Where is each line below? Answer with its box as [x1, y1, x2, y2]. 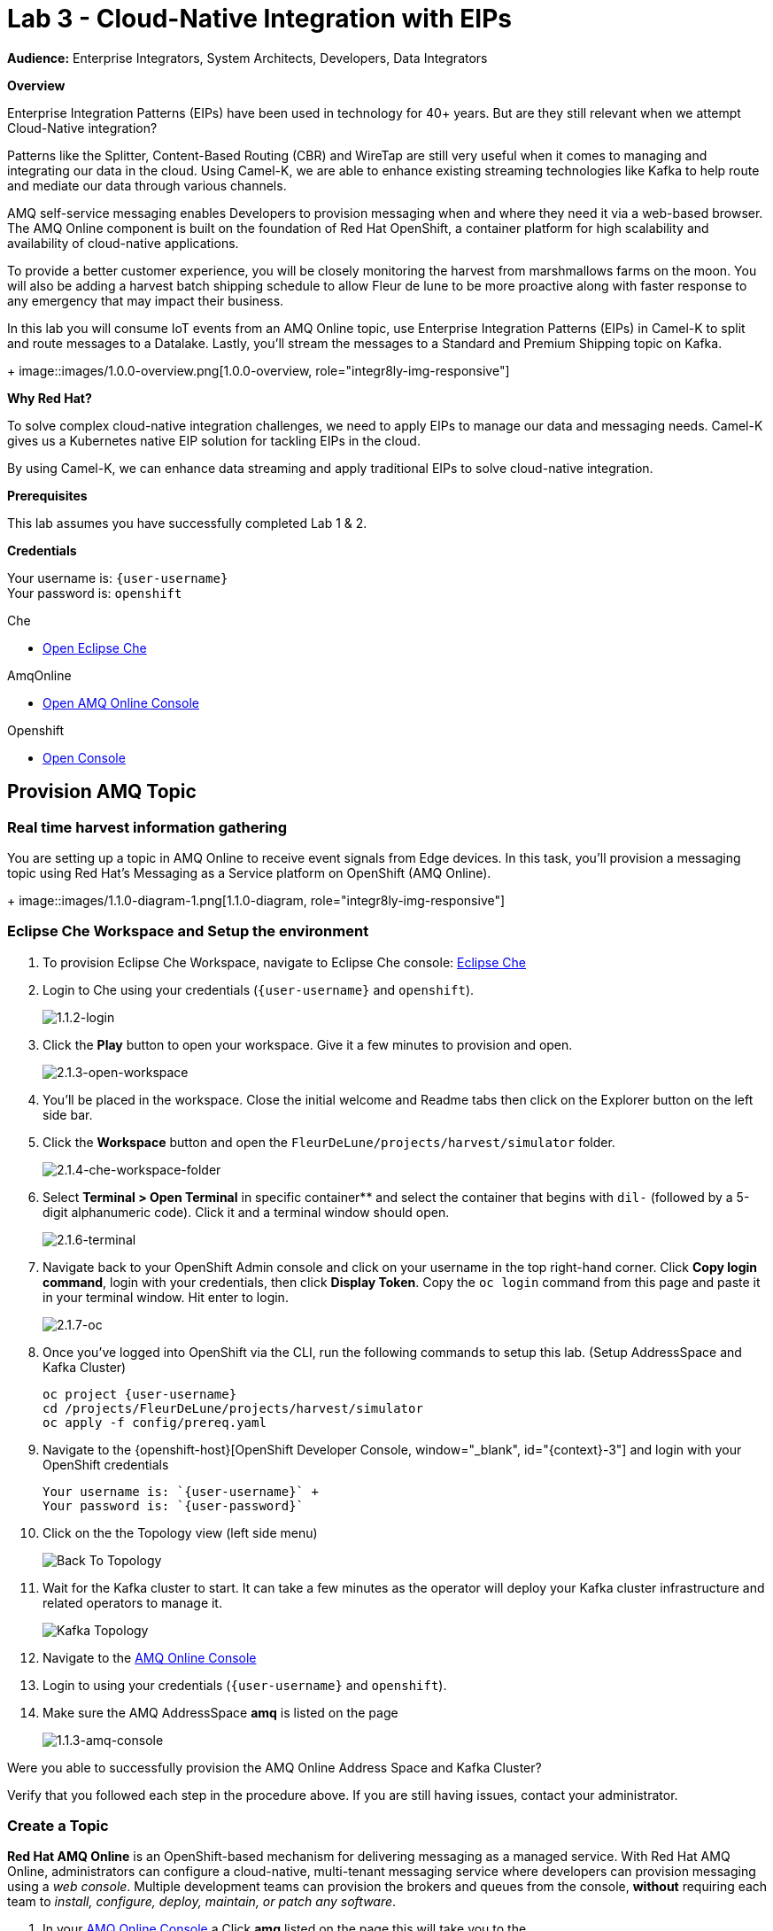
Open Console [43, 749, 126, 765]
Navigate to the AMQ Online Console [43, 1649, 257, 1665]
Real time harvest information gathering [7, 818, 288, 836]
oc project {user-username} [43, 1386, 237, 1401]
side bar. [43, 1106, 93, 1122]
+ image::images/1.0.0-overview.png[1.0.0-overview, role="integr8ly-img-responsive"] [7, 362, 510, 378]
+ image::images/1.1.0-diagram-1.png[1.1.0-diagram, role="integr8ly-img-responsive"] [7, 892, 506, 908]
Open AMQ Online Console [43, 694, 199, 710]
